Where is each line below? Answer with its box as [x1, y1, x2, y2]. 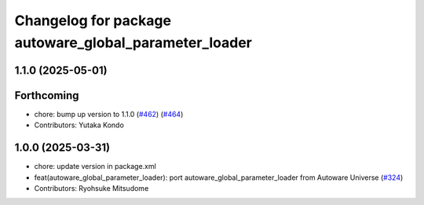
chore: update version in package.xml [34, 162, 156, 171]
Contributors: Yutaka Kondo [34, 120, 125, 130]
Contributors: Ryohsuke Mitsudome [34, 183, 149, 192]
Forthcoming [14, 89, 79, 102]
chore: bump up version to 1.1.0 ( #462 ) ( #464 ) [34, 109, 184, 119]
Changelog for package [14, 12, 172, 29]
